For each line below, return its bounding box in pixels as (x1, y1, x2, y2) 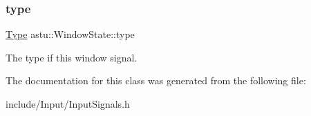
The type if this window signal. (6, 50, 138, 64)
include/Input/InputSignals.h (6, 97, 130, 110)
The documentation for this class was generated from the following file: (6, 73, 306, 88)
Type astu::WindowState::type (6, 27, 135, 41)
